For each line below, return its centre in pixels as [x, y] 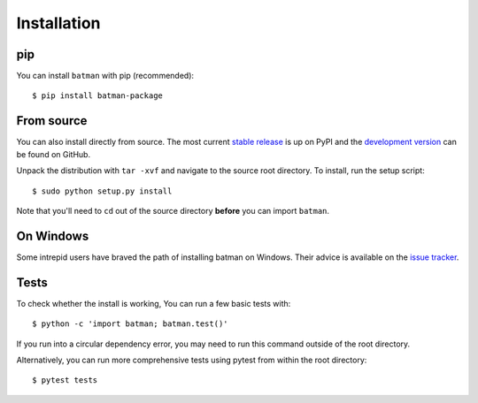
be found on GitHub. [54, 154]
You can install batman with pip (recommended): [105, 76]
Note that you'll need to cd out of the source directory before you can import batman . [173, 210]
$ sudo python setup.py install [102, 191]
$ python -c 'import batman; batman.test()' [131, 324]
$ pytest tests [65, 380]
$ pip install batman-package [98, 96]
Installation [58, 23]
